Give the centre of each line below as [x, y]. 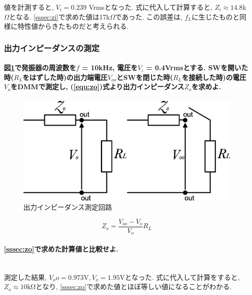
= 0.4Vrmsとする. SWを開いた [197, 68]
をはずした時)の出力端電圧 [65, 77]
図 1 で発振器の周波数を [40, 68]
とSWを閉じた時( [145, 77]
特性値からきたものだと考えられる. [73, 26]
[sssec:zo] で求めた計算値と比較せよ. [61, 248]
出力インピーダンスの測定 [52, 48]
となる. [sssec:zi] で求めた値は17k [59, 16]
